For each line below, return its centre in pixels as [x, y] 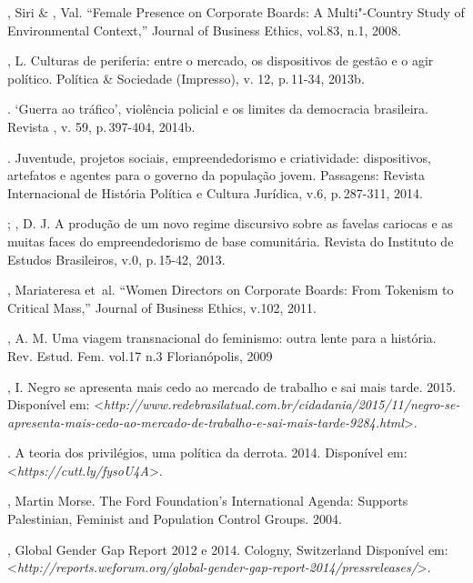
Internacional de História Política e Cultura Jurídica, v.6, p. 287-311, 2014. [215, 192]
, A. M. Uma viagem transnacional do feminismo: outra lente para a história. [222, 338]
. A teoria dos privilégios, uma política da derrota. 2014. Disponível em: [207, 452]
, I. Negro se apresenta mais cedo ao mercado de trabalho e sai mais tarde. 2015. [232, 386]
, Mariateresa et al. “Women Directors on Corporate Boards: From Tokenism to [231, 290]
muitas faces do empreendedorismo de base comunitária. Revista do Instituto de [231, 241]
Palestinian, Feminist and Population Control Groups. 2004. [175, 519]
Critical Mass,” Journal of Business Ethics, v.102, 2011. [162, 307]
